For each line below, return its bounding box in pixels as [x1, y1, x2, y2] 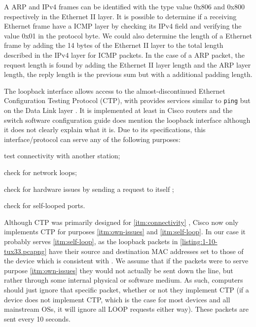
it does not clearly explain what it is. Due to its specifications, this [4, 124, 206, 135]
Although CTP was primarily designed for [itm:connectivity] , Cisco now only [4, 217, 239, 227]
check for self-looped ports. [4, 200, 85, 211]
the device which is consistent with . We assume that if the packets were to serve [4, 255, 249, 266]
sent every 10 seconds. [4, 313, 71, 324]
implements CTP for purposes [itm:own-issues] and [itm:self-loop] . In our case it [4, 226, 246, 237]
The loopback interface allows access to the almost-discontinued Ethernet [4, 85, 225, 96]
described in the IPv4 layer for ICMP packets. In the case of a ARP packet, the [4, 49, 245, 60]
